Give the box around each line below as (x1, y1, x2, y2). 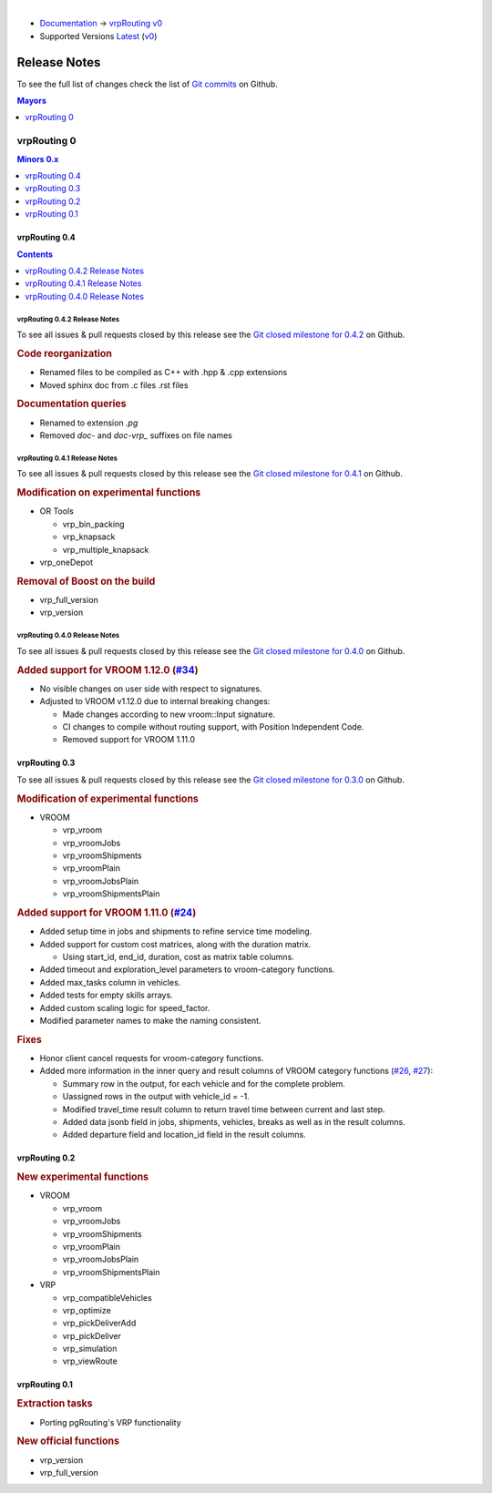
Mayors (16, 96, 47, 107)
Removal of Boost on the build (16, 575, 156, 588)
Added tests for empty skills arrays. (39, 989, 173, 1001)
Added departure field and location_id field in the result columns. (62, 1130, 306, 1140)
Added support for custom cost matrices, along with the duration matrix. (39, 938, 312, 949)
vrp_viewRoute (62, 1355, 118, 1366)
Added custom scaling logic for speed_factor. (39, 1002, 210, 1013)
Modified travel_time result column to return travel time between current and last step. (62, 1103, 386, 1115)
